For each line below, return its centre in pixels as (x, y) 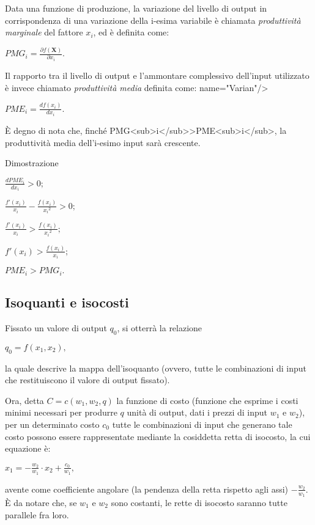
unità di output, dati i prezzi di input (197, 412)
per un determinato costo (52, 424)
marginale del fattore (44, 32)
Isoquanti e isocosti (67, 302)
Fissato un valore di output (56, 328)
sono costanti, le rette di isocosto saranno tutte (199, 502)
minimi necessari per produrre (61, 412)
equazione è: (28, 448)
